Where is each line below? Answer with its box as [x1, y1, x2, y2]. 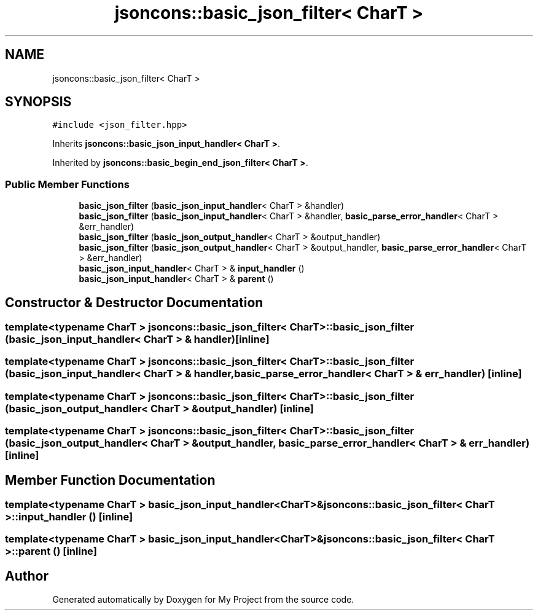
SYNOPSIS [5, 94, 72, 110]
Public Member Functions [5, 178, 130, 190]
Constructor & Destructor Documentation [5, 294, 263, 310]
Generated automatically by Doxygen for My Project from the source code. [52, 594, 354, 605]
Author [5, 568, 49, 584]
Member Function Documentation [5, 472, 216, 488]
